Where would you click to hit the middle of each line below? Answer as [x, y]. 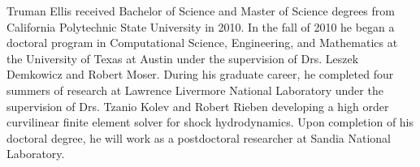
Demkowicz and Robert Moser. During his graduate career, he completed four [200, 74]
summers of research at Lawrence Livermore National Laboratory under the [195, 90]
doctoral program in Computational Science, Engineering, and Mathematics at [202, 43]
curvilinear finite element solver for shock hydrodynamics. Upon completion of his [210, 122]
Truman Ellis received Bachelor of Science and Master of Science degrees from [201, 11]
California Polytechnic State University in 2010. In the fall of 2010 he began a [201, 26]
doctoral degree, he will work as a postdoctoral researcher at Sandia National [199, 137]
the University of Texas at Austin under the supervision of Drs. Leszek [183, 58]
